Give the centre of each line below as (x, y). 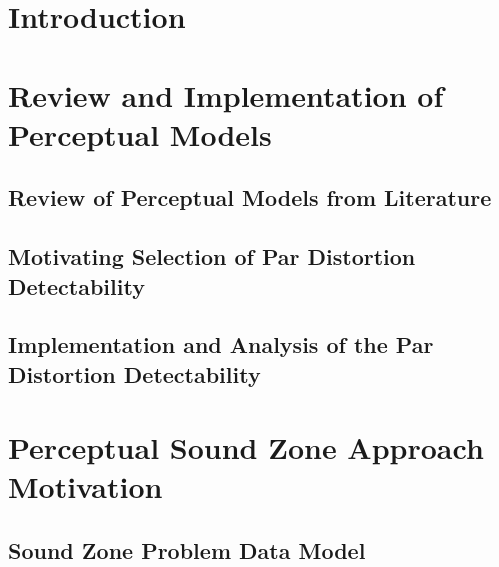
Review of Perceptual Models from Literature (250, 197)
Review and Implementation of (226, 94)
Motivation (85, 486)
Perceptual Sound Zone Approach (246, 447)
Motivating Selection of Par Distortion (212, 256)
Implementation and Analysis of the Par (221, 344)
